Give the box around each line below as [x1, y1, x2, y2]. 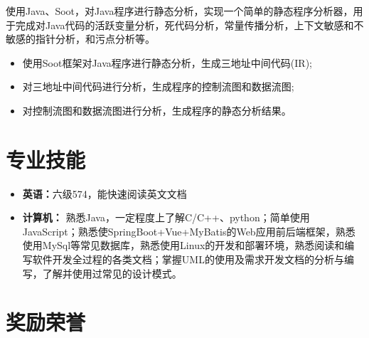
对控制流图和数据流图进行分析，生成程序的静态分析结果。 [22, 102, 292, 117]
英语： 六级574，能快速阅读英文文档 [22, 186, 187, 201]
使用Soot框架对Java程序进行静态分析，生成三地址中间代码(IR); [22, 55, 312, 70]
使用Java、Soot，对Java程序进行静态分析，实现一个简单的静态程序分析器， [6, 4, 353, 18]
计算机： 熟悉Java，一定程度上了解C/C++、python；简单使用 [22, 210, 310, 225]
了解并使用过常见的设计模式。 [42, 265, 182, 280]
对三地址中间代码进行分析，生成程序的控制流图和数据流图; [22, 79, 294, 94]
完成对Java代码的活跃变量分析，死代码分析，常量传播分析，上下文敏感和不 [15, 17, 364, 32]
